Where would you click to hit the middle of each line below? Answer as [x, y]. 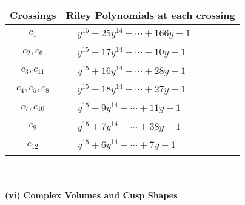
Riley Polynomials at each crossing [150, 15]
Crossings [33, 15]
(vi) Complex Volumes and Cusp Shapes [91, 194]
